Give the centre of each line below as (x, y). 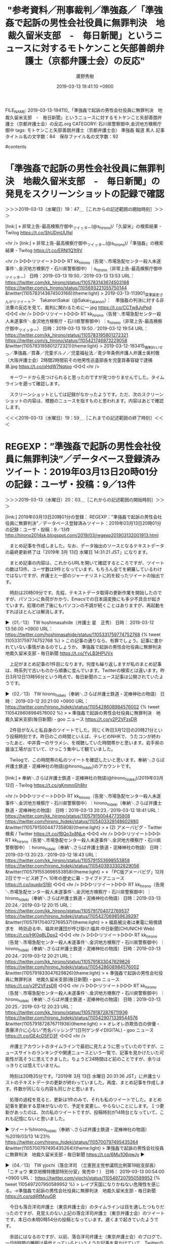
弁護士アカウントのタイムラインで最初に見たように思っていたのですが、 (85, 1046)
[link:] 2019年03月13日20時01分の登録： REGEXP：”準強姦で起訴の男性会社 (84, 517)
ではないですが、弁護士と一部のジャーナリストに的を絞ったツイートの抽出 (83, 576)
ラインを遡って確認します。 (34, 384)
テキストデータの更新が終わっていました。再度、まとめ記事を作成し (89, 1082)
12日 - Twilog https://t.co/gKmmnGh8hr (46, 785)
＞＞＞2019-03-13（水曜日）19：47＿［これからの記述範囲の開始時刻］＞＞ (84, 209)
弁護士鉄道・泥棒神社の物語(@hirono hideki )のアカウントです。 (69, 767)
